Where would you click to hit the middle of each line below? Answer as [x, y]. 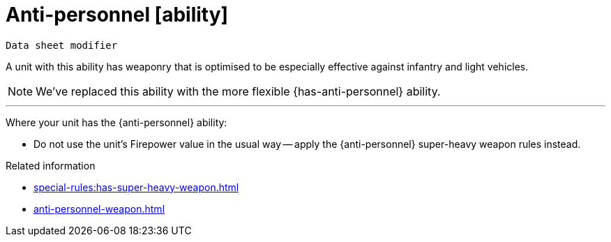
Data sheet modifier [62, 45]
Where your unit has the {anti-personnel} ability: [116, 122]
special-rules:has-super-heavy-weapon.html [136, 187]
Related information [51, 165]
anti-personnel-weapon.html [99, 209]
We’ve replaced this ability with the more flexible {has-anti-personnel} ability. [238, 91]
